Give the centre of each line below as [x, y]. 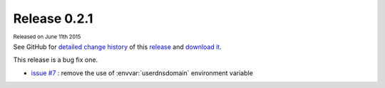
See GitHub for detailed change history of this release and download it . [117, 47]
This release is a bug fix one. [56, 60]
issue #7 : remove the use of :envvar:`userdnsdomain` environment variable [142, 73]
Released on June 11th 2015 [47, 37]
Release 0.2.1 [53, 18]
